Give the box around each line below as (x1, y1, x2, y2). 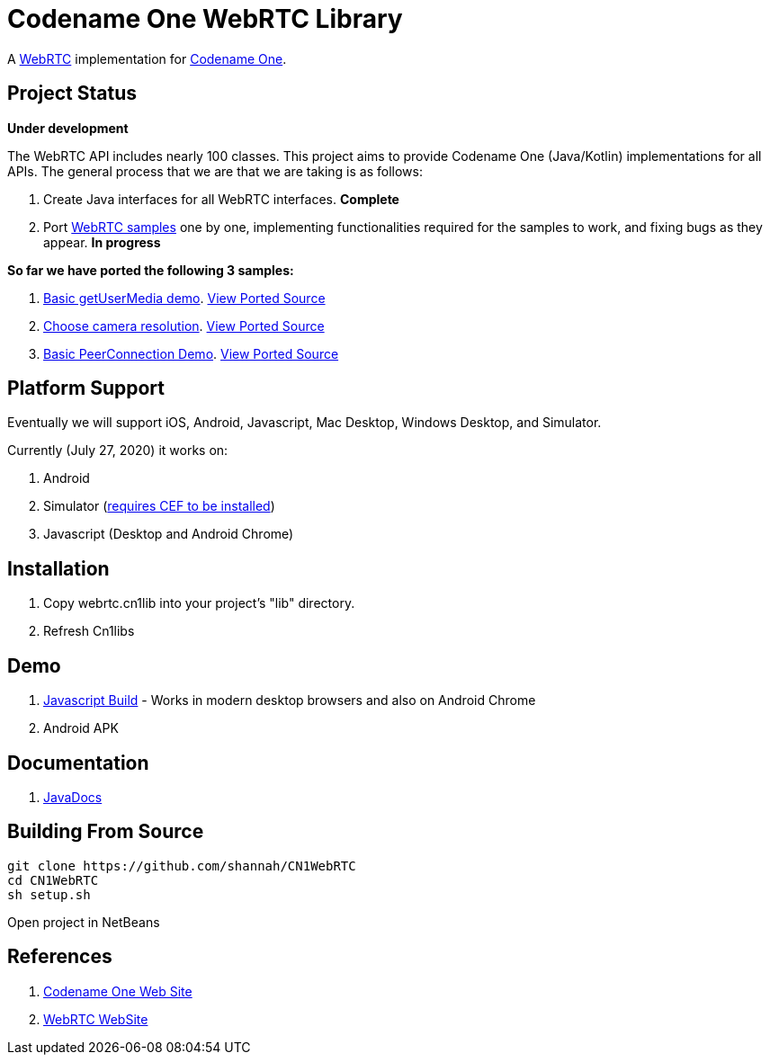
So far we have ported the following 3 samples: (7, 262, 294, 278)
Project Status (7, 82, 138, 105)
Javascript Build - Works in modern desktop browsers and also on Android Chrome (43, 692, 536, 709)
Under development (7, 120, 129, 136)
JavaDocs (43, 789, 103, 805)
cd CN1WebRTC (7, 872, 99, 888)
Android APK (43, 720, 119, 736)
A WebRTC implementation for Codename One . (7, 50, 287, 67)
